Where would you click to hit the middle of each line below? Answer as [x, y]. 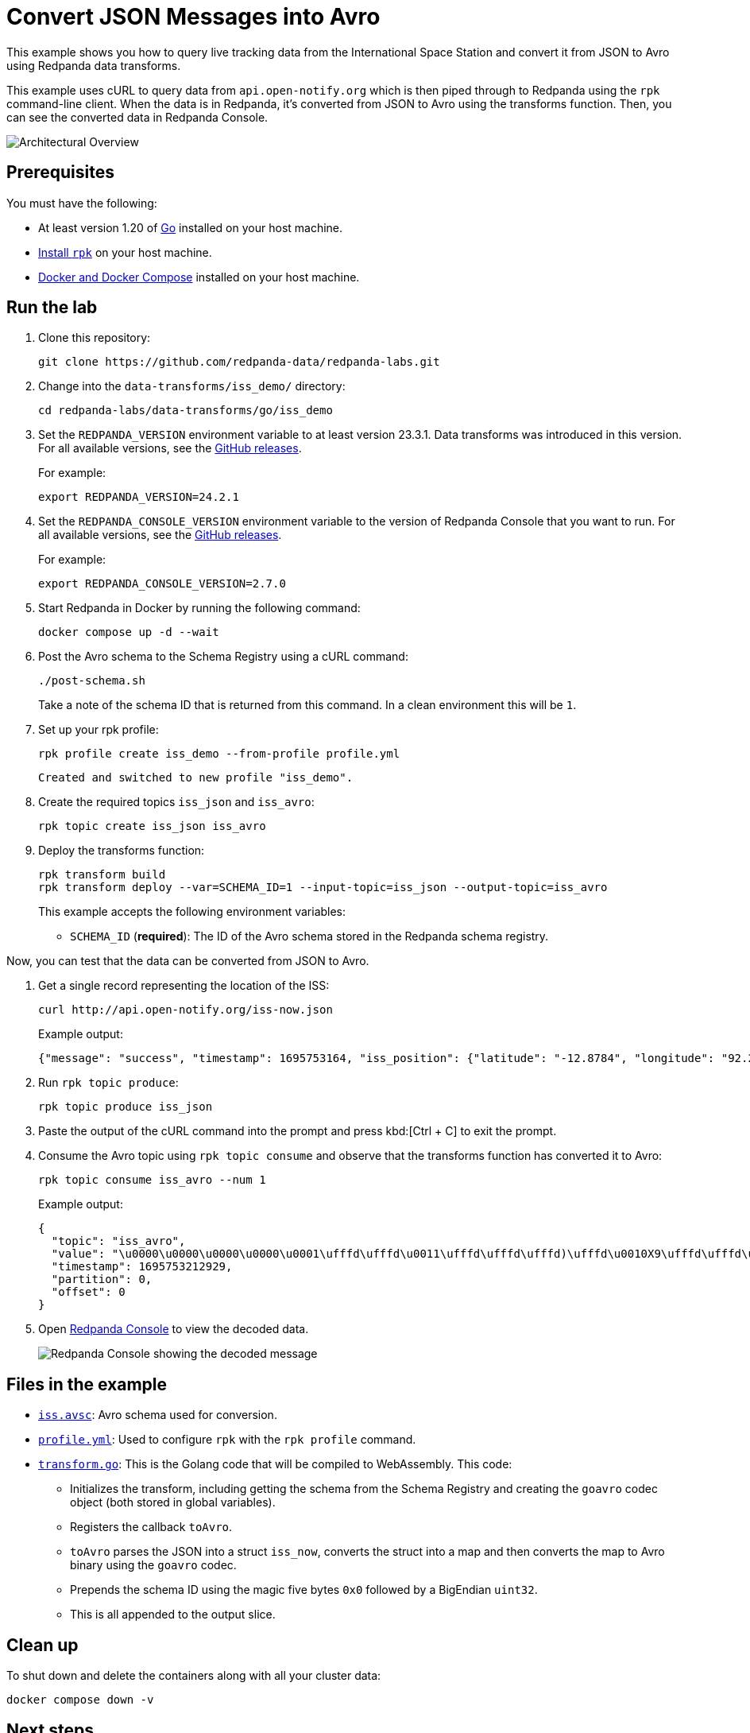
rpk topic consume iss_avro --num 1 [152, 1180]
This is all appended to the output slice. [173, 1615]
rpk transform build [102, 875]
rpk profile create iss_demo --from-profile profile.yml [219, 754]
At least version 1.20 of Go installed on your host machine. [191, 227]
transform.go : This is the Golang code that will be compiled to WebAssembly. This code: [275, 1464]
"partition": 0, [102, 1279]
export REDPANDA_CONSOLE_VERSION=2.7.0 [162, 584]
